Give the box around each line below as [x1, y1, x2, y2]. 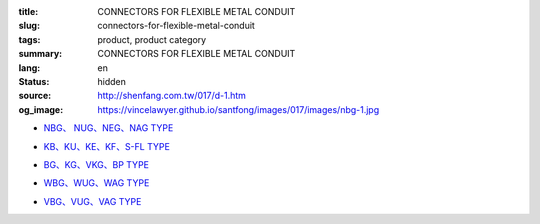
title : [18, 6, 39, 17]
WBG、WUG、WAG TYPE [43, 177, 150, 189]
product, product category [97, 33, 207, 45]
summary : [18, 48, 63, 60]
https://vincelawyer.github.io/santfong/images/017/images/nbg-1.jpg [97, 103, 380, 115]
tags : [18, 33, 41, 45]
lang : [18, 61, 41, 74]
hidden [97, 75, 127, 87]
